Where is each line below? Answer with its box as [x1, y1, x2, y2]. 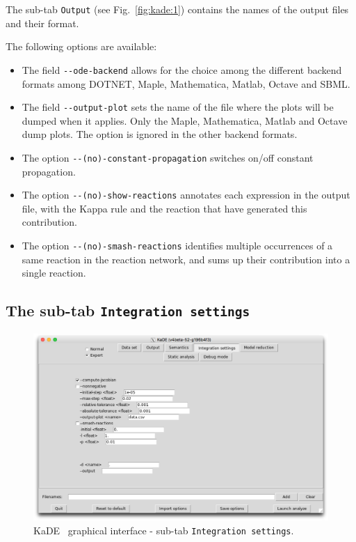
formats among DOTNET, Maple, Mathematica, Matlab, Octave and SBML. [22, 76, 350, 91]
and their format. [6, 15, 79, 30]
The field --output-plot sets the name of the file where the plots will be [22, 100, 334, 114]
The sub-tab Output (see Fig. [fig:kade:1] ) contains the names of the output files [6, 2, 349, 16]
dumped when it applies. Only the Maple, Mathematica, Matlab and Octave [22, 113, 348, 127]
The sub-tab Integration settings [6, 300, 250, 321]
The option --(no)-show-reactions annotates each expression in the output [22, 187, 350, 202]
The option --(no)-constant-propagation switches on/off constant [22, 150, 314, 164]
